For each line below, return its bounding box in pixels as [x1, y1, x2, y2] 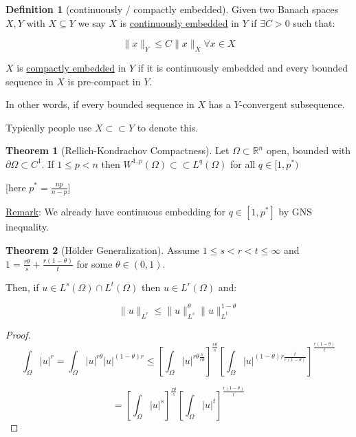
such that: [293, 15, 335, 30]
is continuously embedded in [120, 15, 239, 30]
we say [78, 15, 106, 30]
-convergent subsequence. [239, 97, 345, 111]
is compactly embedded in [16, 60, 126, 74]
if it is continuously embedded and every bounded [137, 60, 348, 74]
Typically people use [5, 120, 92, 134]
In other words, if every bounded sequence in [5, 97, 194, 111]
